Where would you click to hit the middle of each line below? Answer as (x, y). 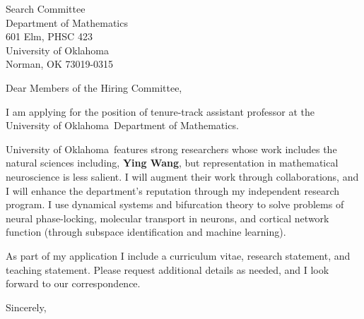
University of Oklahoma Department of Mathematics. (122, 125)
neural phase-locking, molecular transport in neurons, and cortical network (168, 218)
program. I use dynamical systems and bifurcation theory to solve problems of (175, 204)
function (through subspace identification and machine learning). (146, 232)
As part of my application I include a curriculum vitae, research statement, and (178, 255)
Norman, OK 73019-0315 (60, 64)
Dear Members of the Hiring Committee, (94, 87)
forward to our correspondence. (73, 283)
